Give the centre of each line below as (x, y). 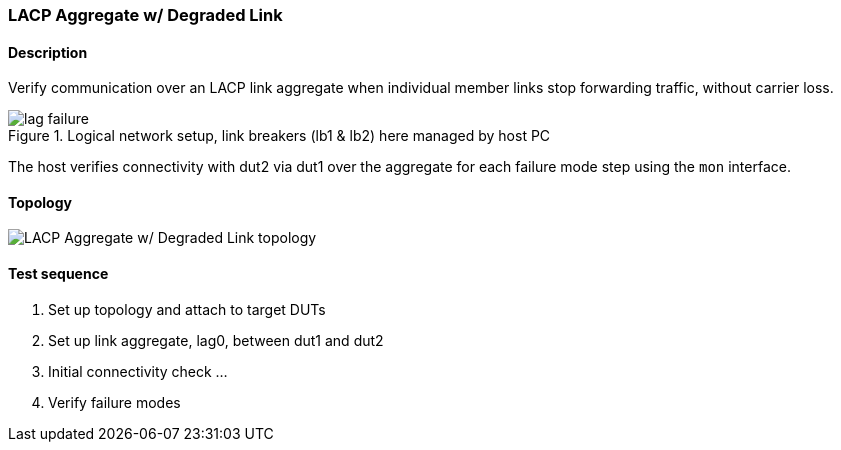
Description (48, 52)
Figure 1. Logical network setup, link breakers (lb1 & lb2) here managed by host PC (279, 136)
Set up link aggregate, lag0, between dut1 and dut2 (216, 340)
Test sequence (58, 274)
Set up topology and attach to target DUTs (187, 309)
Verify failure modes (114, 402)
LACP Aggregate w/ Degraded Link (145, 15)
